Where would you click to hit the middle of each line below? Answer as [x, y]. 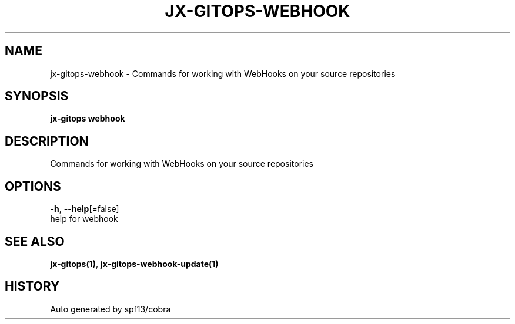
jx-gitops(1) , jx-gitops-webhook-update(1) [134, 264]
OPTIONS [33, 186]
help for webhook [84, 219]
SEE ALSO [35, 241]
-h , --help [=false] [85, 209]
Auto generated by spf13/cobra [111, 309]
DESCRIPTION [47, 141]
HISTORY [32, 286]
